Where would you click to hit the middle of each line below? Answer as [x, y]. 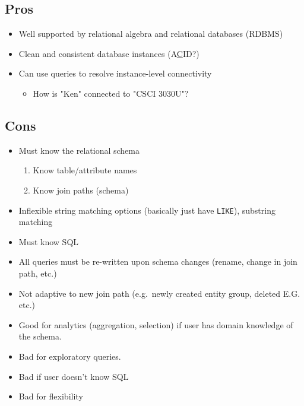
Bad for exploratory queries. [70, 356]
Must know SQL [49, 241]
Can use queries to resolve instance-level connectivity [115, 73]
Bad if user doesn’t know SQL [74, 376]
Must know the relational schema [79, 150]
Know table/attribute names [85, 170]
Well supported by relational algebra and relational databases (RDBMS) [151, 34]
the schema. [40, 336]
